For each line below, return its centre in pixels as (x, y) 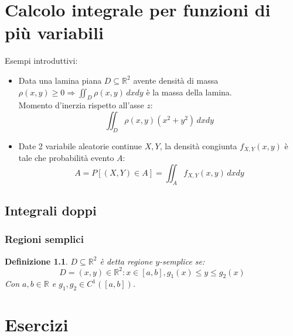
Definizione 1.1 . (36, 261)
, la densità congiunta (198, 145)
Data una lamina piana (60, 80)
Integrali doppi (51, 210)
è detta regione (126, 261)
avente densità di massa (176, 80)
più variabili (54, 32)
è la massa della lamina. (189, 92)
